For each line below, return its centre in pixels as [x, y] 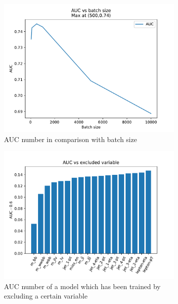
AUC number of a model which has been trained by [82, 286]
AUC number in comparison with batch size [70, 139]
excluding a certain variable [46, 296]
